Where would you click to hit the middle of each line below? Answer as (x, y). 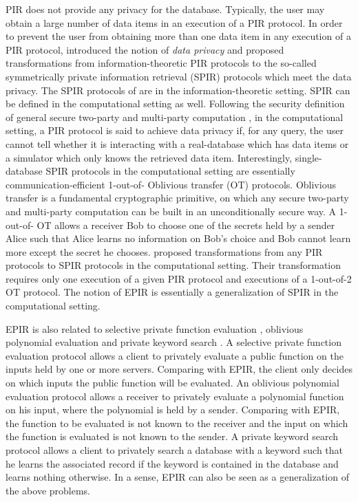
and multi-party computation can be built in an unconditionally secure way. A (171, 211)
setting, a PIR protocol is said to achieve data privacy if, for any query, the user (175, 130)
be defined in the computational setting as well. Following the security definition (175, 103)
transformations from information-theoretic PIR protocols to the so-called (161, 63)
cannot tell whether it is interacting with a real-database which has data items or (177, 143)
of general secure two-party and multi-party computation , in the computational (175, 117)
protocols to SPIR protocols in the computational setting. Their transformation (173, 265)
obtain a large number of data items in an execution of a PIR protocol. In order (174, 22)
